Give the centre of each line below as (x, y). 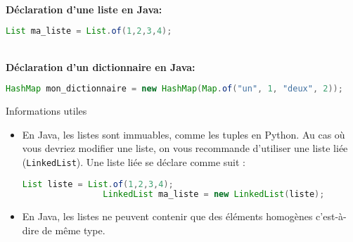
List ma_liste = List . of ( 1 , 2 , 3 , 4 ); (89, 31)
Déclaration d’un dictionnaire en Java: (101, 66)
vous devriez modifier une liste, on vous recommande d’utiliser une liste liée (185, 148)
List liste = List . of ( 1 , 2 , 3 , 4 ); (98, 184)
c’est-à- (331, 216)
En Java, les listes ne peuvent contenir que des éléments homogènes (167, 216)
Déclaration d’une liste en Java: (84, 9)
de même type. (73, 230)
